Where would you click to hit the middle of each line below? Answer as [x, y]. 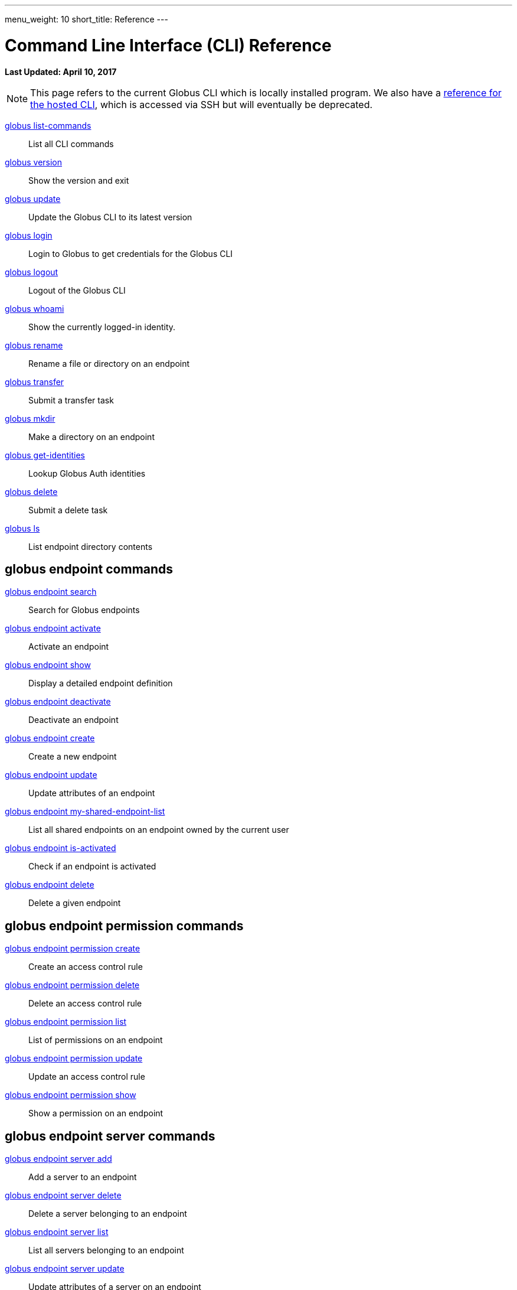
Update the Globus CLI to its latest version [110, 217]
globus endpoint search [51, 592]
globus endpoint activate [53, 628]
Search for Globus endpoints [84, 610]
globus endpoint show [48, 665]
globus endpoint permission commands [124, 926]
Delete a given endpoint [75, 903]
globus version [34, 162]
